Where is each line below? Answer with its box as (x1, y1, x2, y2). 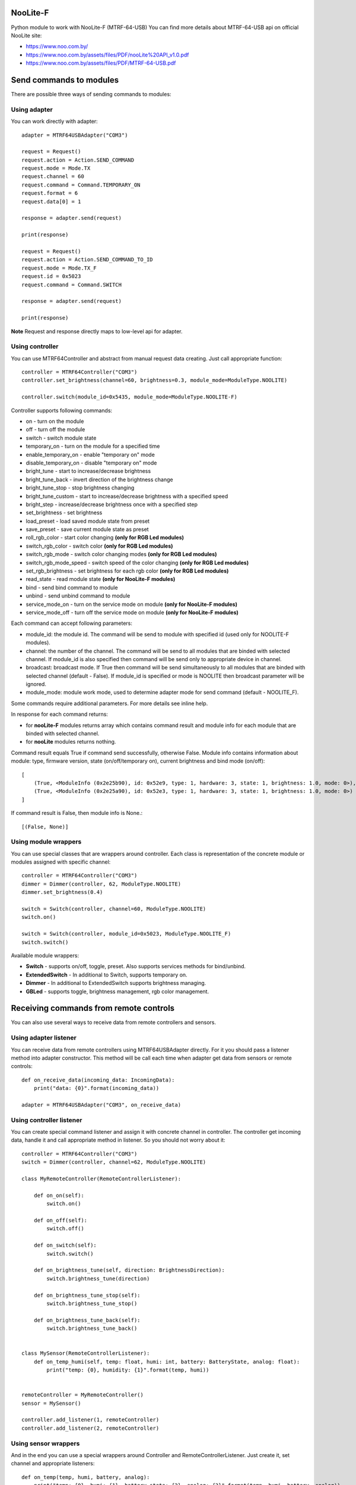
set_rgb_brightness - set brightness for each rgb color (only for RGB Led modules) (26, 567, 229, 574)
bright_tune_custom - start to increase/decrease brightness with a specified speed (26, 492, 228, 500)
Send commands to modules (11, 75, 119, 85)
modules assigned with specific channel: (11, 858, 111, 865)
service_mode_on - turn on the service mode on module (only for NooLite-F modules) (26, 601, 237, 608)
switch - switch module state (26, 434, 97, 441)
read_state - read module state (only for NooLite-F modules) (26, 576, 176, 583)
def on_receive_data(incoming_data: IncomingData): (21, 1076, 175, 1083)
